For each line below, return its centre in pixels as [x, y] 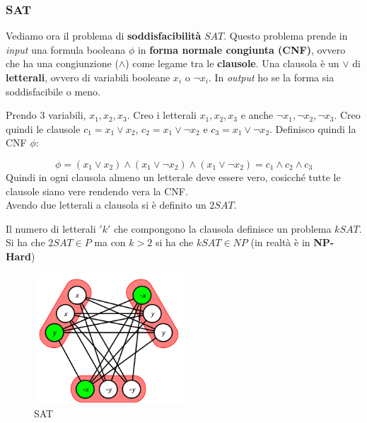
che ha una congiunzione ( [62, 63]
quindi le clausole [43, 128]
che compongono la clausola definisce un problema [222, 228]
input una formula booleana [66, 49]
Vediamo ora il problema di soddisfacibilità [104, 36]
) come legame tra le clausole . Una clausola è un [232, 63]
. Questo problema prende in [286, 36]
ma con [110, 242]
